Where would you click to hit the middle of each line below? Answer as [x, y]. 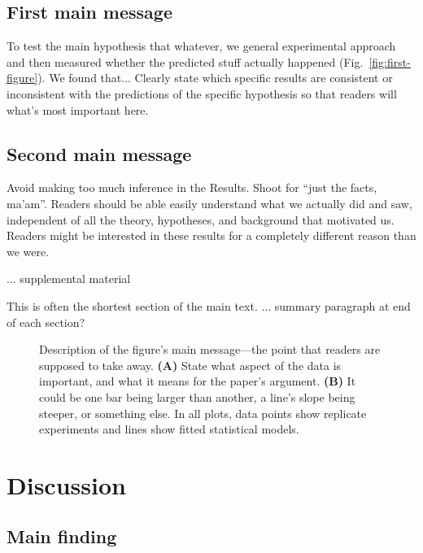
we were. [28, 251]
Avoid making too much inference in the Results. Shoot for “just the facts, [192, 187]
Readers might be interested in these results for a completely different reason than [211, 235]
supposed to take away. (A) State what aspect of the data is [190, 365]
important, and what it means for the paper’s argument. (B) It [198, 381]
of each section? [46, 322]
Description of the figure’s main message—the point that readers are [210, 349]
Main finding [62, 536]
